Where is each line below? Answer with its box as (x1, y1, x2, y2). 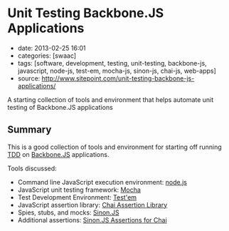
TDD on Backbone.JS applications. (7, 150, 110, 158)
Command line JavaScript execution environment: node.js (17, 178, 187, 186)
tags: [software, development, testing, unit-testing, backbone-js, (17, 58, 208, 67)
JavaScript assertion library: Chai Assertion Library (17, 200, 168, 209)
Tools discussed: (7, 164, 57, 173)
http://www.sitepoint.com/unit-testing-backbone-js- (41, 73, 195, 83)
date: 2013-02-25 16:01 (17, 43, 87, 52)
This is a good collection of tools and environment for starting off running (7, 143, 222, 151)
